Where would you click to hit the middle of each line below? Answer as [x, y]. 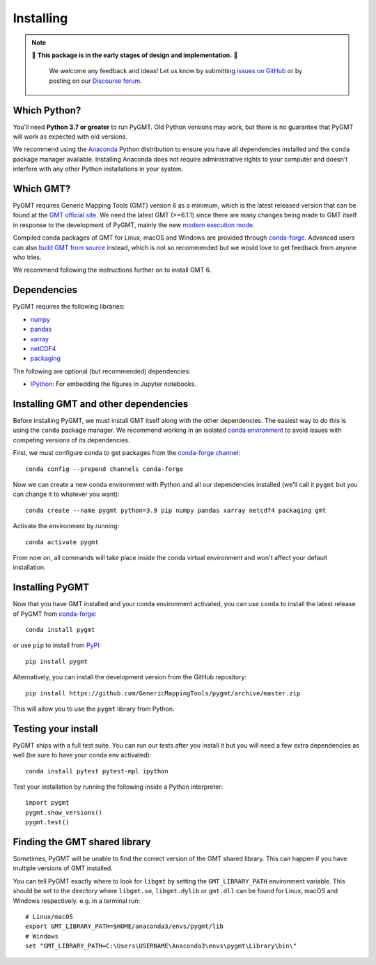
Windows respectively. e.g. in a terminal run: [77, 901]
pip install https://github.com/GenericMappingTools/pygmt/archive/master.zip [163, 693]
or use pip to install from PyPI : [57, 645]
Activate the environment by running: [66, 526]
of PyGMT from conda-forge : [55, 614]
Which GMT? [42, 189]
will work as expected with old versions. [70, 137]
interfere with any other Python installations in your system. [98, 169]
